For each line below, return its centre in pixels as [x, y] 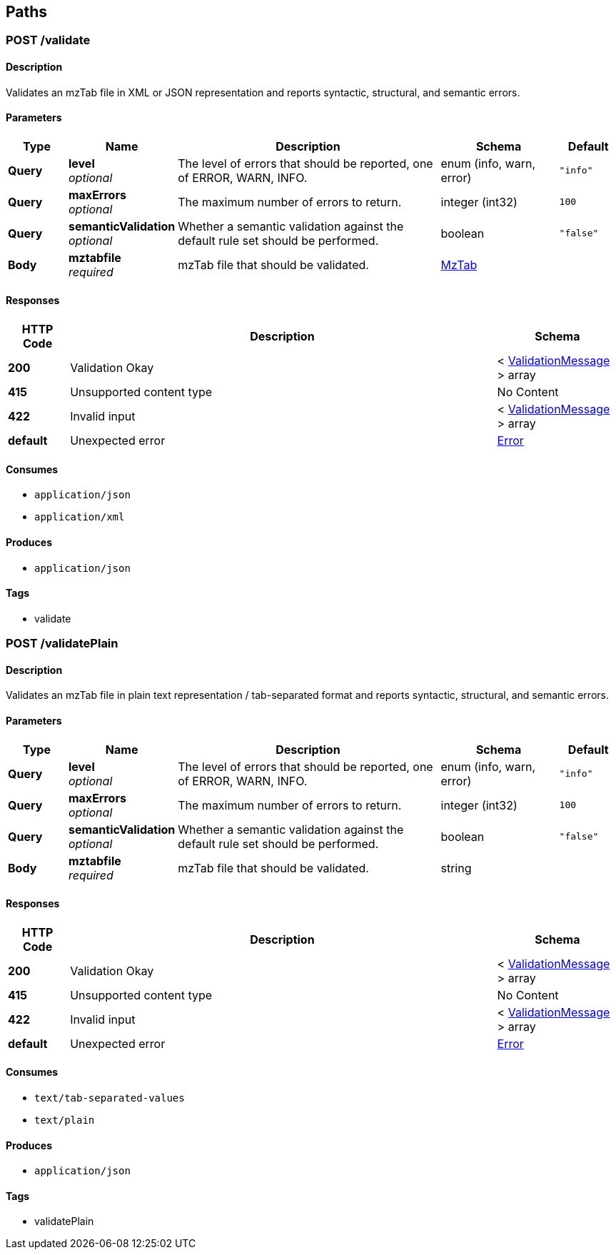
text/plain [65, 1120]
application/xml [80, 517]
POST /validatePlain [62, 644]
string [456, 868]
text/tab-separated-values [110, 1098]
